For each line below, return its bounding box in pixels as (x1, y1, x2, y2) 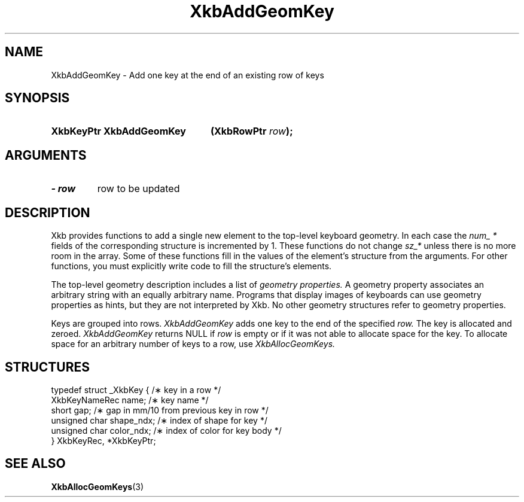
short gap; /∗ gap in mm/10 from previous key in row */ (51, 404, 269, 415)
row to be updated (97, 182, 180, 195)
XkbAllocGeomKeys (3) (51, 481, 144, 492)
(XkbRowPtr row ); (210, 125, 293, 138)
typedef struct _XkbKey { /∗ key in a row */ (51, 384, 221, 395)
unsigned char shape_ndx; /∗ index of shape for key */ (51, 415, 267, 425)
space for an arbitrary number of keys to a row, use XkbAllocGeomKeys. (51, 339, 336, 349)
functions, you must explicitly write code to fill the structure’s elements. (51, 261, 332, 272)
